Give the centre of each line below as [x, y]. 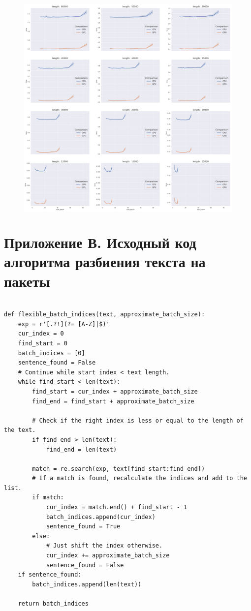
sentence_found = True [83, 527]
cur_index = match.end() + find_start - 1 [117, 507]
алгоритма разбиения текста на [105, 261]
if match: [48, 498]
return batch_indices [53, 604]
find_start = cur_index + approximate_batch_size [115, 391]
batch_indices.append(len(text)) [87, 584]
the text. [20, 430]
